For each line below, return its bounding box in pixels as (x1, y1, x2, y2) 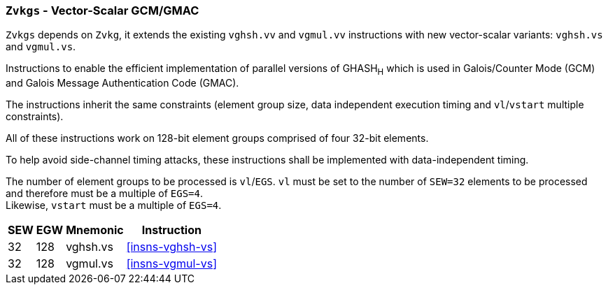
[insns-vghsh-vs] (126, 240, 218, 254)
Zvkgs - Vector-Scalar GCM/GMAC (6, 3, 199, 17)
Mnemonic (66, 223, 124, 238)
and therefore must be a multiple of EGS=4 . (6, 187, 203, 200)
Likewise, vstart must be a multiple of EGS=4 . (6, 199, 222, 212)
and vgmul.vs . (6, 41, 76, 53)
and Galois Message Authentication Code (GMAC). (6, 77, 239, 89)
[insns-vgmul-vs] (126, 256, 217, 271)
